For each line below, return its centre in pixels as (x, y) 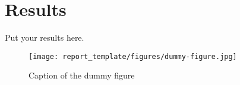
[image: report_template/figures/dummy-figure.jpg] (133, 56)
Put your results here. (45, 37)
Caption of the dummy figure (82, 75)
